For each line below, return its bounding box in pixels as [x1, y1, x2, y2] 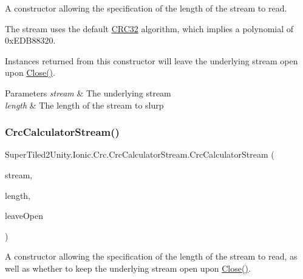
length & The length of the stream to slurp [5, 98, 164, 111]
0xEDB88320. [5, 34, 56, 47]
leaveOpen [5, 209, 43, 222]
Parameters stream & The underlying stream [5, 86, 171, 99]
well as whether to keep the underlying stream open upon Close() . [5, 261, 251, 274]
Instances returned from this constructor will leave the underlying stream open [5, 54, 298, 67]
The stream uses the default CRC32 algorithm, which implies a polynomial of [5, 22, 294, 35]
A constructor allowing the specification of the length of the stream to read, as [5, 250, 298, 263]
